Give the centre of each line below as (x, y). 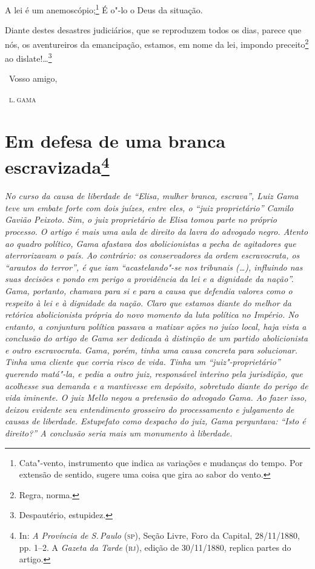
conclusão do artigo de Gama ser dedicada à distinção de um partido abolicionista (157, 338)
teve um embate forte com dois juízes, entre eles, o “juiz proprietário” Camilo (149, 207)
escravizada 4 (57, 165)
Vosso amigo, (33, 78)
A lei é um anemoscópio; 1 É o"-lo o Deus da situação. (104, 9)
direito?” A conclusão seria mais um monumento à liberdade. (119, 433)
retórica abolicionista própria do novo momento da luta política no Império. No (152, 314)
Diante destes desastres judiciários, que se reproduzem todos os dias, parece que (153, 30)
